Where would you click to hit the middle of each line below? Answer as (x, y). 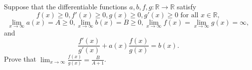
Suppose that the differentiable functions (66, 6)
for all (189, 15)
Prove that (20, 59)
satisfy (187, 6)
